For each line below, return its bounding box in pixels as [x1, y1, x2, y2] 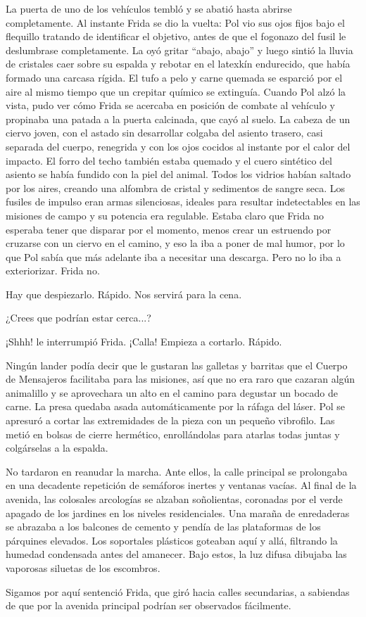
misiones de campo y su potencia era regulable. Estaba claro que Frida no [6, 208, 324, 222]
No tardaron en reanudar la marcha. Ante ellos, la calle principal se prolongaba [6, 464, 348, 478]
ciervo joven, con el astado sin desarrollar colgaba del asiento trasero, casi [6, 125, 323, 140]
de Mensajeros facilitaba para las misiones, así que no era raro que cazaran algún [6, 371, 355, 386]
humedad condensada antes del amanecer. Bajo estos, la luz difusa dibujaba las [6, 547, 347, 561]
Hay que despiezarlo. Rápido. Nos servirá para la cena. [6, 286, 242, 301]
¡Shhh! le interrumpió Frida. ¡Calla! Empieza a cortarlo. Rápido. [6, 334, 282, 349]
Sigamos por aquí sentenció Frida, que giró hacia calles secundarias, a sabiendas [6, 584, 350, 599]
